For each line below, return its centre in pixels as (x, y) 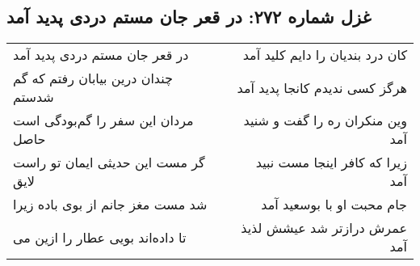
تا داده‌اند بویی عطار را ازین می (100, 237)
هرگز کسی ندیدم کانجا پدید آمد (322, 87)
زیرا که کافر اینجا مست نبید (331, 163)
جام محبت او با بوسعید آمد (334, 205)
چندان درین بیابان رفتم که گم (93, 78)
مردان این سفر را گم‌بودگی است (103, 120)
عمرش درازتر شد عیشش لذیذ (324, 228)
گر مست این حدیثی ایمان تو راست (109, 163)
